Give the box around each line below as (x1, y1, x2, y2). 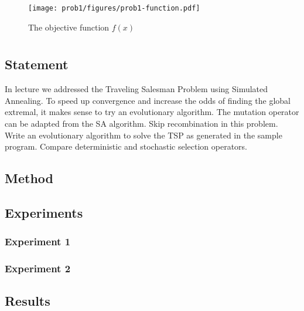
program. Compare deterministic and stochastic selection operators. (5, 140, 247, 153)
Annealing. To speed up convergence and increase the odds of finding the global (5, 94, 291, 106)
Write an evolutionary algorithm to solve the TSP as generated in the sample (5, 129, 282, 141)
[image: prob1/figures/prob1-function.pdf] (28, 4, 200, 12)
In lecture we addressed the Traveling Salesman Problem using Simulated (5, 83, 268, 95)
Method (5, 169, 53, 187)
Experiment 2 (5, 261, 71, 276)
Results (5, 292, 50, 310)
